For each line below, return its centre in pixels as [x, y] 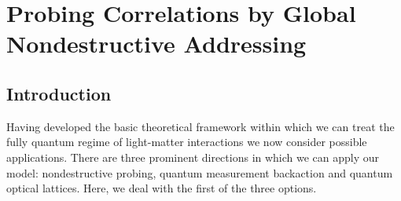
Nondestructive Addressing [156, 44]
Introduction [59, 93]
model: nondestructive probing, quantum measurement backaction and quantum [200, 172]
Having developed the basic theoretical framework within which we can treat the [200, 126]
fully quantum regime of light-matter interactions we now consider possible [187, 142]
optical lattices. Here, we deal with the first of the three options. [162, 188]
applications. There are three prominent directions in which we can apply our [193, 157]
